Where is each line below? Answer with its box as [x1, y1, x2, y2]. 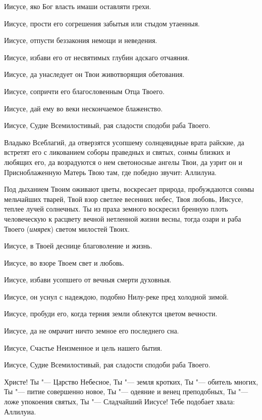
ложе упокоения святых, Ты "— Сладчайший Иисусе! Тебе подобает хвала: [4, 396, 235, 407]
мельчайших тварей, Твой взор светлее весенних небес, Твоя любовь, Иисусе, [4, 193, 243, 204]
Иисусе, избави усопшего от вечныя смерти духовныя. [4, 274, 172, 285]
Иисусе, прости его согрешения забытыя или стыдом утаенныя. [4, 18, 200, 28]
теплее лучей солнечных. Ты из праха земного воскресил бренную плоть [4, 203, 228, 214]
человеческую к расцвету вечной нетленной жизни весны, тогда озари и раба [4, 213, 241, 224]
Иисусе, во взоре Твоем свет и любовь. [4, 257, 125, 268]
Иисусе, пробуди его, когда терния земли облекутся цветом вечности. [4, 308, 218, 319]
